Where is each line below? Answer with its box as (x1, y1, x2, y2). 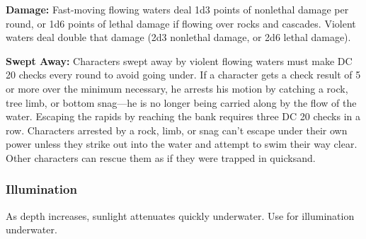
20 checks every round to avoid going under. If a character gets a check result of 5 (6, 67, 361, 82)
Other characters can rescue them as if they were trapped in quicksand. (6, 150, 316, 165)
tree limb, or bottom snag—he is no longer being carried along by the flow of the (6, 95, 357, 110)
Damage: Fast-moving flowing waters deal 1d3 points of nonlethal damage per (6, 2, 349, 16)
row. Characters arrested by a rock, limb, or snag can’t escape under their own (6, 122, 348, 137)
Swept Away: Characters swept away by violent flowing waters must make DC (6, 53, 353, 68)
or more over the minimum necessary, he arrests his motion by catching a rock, (6, 81, 348, 95)
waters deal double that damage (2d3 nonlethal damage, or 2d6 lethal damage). (6, 30, 351, 45)
